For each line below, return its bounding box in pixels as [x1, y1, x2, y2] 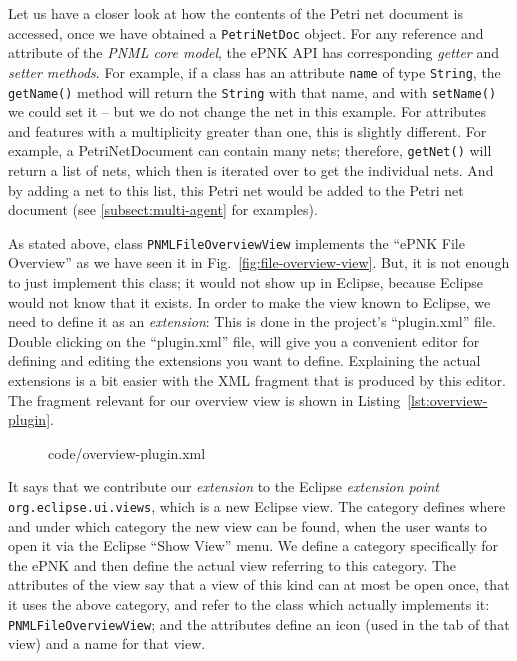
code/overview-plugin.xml [48, 442, 206, 463]
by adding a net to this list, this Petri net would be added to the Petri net [8, 179, 464, 200]
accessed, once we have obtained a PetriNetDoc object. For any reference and [8, 22, 484, 43]
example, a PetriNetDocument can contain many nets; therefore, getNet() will [8, 140, 492, 161]
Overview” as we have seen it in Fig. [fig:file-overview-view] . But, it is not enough [8, 252, 510, 273]
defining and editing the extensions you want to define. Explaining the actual [8, 350, 481, 371]
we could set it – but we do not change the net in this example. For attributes [8, 101, 487, 122]
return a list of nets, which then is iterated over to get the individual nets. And [8, 160, 494, 180]
